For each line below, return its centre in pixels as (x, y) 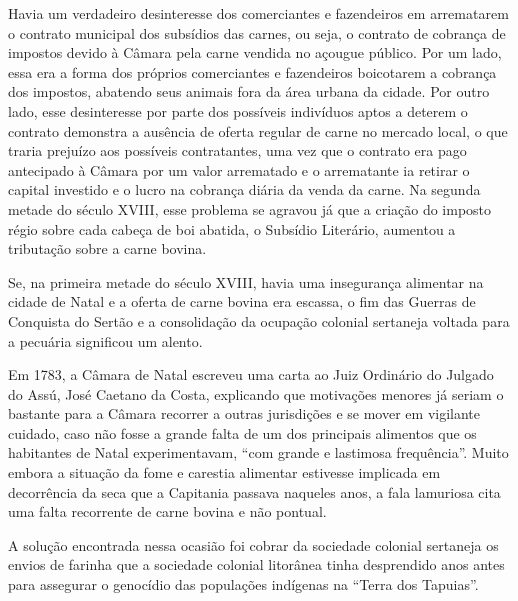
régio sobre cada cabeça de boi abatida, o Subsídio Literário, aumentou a (232, 228)
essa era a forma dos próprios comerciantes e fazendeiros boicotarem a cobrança (252, 71)
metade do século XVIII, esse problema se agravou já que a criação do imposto (250, 208)
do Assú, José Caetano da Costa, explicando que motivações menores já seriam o (256, 393)
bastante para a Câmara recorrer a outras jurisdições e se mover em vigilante (244, 413)
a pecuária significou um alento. (105, 340)
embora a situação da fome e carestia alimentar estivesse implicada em (224, 472)
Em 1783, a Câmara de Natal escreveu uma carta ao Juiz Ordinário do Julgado (251, 374)
